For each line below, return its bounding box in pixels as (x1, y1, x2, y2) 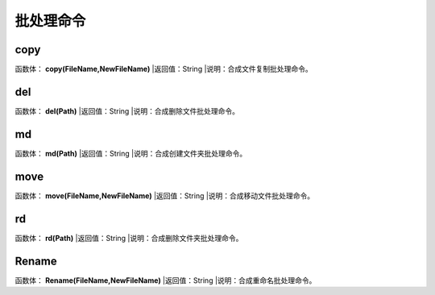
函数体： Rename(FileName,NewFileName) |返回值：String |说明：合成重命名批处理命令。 (14, 275, 317, 285)
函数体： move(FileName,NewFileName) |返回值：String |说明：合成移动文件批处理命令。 (14, 190, 315, 201)
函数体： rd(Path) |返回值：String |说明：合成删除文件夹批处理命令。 (14, 233, 243, 243)
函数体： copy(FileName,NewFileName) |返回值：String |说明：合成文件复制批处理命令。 (14, 64, 313, 74)
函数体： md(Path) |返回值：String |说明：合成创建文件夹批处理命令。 (14, 148, 247, 158)
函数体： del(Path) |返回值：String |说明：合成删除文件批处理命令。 (14, 106, 240, 116)
